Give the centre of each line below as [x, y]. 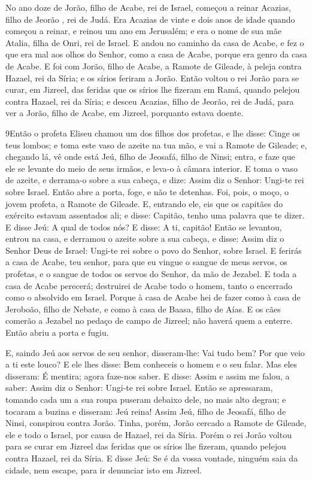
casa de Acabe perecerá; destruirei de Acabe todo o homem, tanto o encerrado [149, 285]
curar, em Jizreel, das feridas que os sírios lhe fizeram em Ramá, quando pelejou [153, 89]
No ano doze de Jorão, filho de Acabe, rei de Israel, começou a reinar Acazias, [148, 7]
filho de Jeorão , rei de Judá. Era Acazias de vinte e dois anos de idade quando [150, 19]
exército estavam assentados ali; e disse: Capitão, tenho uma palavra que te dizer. [155, 215]
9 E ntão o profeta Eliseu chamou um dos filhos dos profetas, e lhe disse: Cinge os [153, 133]
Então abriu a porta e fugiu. [57, 332]
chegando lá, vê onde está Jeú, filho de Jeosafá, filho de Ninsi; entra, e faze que [150, 157]
